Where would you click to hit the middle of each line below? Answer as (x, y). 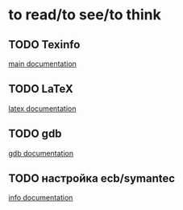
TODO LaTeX (41, 89)
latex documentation (42, 108)
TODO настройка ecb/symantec (92, 179)
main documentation (42, 64)
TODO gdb (35, 134)
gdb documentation (41, 153)
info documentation (41, 198)
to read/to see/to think (85, 15)
